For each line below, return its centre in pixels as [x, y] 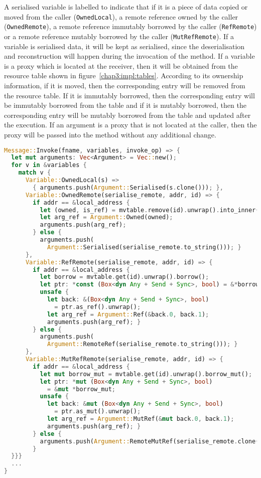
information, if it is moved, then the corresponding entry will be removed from [125, 85]
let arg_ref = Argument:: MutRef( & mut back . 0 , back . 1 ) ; [141, 419]
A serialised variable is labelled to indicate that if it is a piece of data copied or [126, 7]
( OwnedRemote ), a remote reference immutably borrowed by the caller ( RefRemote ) [130, 26]
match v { [35, 173]
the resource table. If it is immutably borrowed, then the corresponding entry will [129, 95]
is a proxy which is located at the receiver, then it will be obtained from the [121, 65]
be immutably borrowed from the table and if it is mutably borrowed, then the [125, 105]
